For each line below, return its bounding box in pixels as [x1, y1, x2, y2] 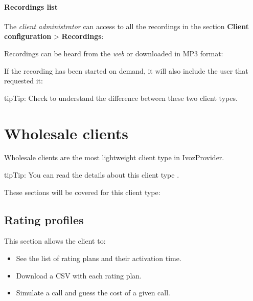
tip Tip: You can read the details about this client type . [4, 169, 179, 180]
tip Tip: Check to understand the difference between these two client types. [4, 92, 238, 103]
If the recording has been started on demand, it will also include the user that [4, 65, 248, 76]
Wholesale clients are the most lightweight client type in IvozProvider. [4, 152, 224, 163]
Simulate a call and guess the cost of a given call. [16, 287, 170, 298]
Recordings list [4, 1, 58, 12]
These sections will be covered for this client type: [4, 186, 160, 197]
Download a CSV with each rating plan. [16, 270, 142, 281]
